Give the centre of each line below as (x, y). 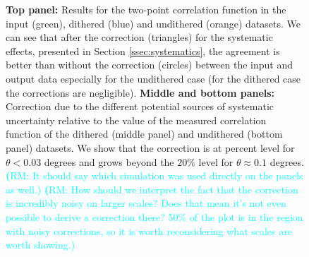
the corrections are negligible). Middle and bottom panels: (140, 92)
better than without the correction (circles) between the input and (150, 65)
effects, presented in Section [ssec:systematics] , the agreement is (143, 50)
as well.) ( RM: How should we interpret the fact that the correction (152, 189)
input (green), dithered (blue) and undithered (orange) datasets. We (153, 23)
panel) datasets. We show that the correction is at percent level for (150, 147)
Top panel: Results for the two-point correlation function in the (146, 9)
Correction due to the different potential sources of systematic (140, 106)
